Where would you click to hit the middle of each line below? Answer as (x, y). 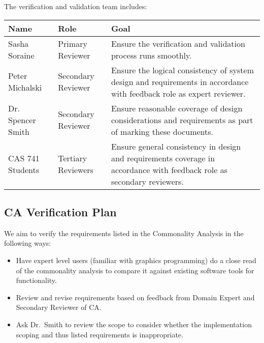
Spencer (22, 120)
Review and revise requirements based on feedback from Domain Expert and (135, 297)
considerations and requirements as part (182, 120)
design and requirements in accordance (180, 81)
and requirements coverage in (163, 158)
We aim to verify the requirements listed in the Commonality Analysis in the (124, 233)
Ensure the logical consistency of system (183, 70)
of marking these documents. (162, 131)
